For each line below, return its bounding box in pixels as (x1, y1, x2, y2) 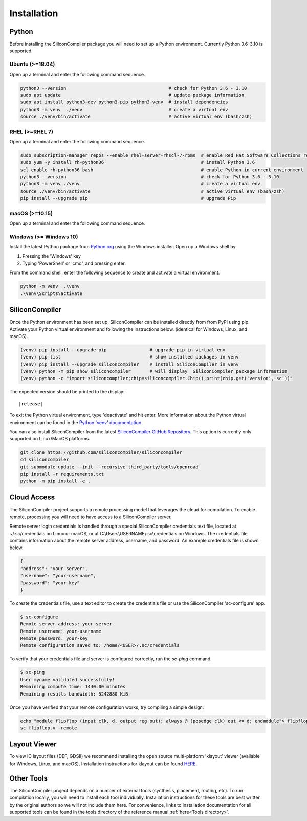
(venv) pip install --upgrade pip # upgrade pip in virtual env (20, 347, 226, 353)
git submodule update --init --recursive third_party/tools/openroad (20, 464, 199, 470)
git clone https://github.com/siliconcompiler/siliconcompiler (20, 450, 183, 455)
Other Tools (9, 774, 48, 783)
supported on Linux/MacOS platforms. (9, 436, 91, 442)
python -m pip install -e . (20, 478, 91, 484)
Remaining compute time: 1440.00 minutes (20, 684, 126, 690)
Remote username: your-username (20, 628, 102, 634)
